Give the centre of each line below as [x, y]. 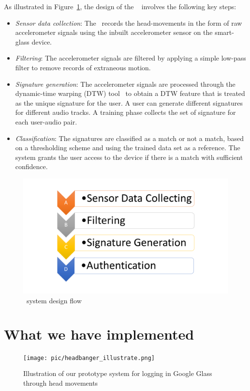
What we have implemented [99, 334]
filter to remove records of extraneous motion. [83, 67]
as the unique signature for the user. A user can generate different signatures [129, 102]
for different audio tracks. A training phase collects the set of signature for [125, 112]
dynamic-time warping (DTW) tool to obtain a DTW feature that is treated [130, 93]
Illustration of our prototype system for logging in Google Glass [118, 373]
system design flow [54, 300]
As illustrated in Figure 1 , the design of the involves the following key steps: [120, 6]
